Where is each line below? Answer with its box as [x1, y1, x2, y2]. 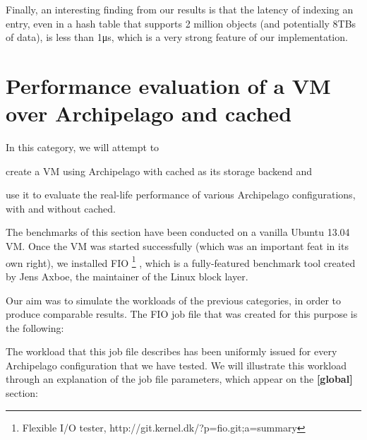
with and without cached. [6, 201, 116, 215]
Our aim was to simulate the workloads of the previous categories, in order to [6, 292, 342, 307]
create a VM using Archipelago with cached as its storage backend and [6, 163, 312, 178]
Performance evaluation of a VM [6, 71, 331, 100]
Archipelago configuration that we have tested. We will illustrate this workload [6, 357, 347, 372]
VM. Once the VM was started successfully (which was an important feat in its [6, 239, 349, 254]
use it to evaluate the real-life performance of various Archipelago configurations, [6, 187, 356, 202]
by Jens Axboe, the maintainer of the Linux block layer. [6, 268, 248, 283]
